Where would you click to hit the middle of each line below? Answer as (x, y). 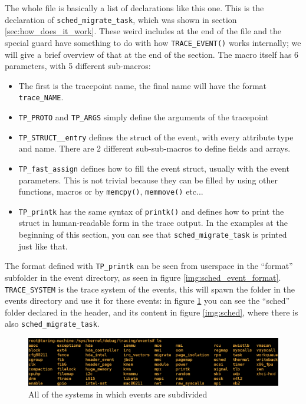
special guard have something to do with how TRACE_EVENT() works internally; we (153, 42)
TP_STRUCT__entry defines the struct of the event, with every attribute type (156, 137)
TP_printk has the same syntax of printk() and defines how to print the (151, 211)
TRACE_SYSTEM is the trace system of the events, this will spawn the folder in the (150, 289)
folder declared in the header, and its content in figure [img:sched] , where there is (152, 312)
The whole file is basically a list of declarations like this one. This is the (134, 8)
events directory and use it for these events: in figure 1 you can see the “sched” (147, 300)
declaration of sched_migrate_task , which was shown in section (121, 19)
